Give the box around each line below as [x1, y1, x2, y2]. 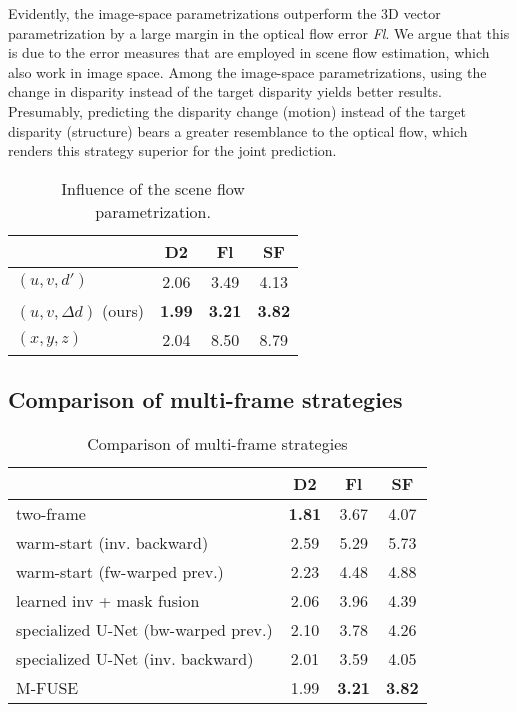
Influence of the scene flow [61, 176, 245, 200]
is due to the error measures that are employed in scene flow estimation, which [8, 42, 490, 63]
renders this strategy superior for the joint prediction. [8, 140, 337, 161]
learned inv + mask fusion [16, 588, 200, 612]
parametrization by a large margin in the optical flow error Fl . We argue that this [8, 22, 510, 43]
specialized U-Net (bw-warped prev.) [16, 617, 273, 641]
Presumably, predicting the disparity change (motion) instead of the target [8, 100, 466, 121]
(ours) [102, 298, 145, 322]
